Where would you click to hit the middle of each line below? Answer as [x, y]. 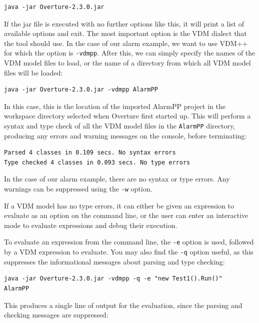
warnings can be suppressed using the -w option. [78, 189]
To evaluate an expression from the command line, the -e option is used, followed [129, 242]
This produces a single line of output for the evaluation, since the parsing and [123, 305]
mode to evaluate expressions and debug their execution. [91, 225]
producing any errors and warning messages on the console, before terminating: [125, 135]
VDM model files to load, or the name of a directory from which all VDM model [127, 63]
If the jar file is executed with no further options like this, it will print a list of [124, 23]
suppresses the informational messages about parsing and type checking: [114, 261]
